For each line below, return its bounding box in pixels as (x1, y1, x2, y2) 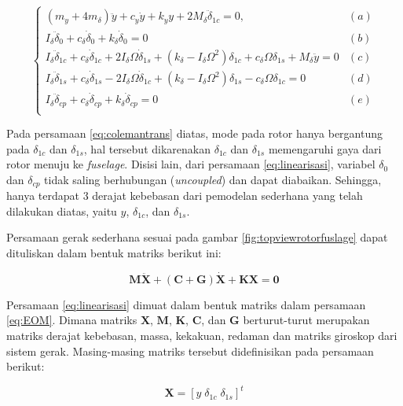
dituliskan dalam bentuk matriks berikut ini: (6, 245, 222, 261)
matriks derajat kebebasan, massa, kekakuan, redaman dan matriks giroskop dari (6, 327, 398, 344)
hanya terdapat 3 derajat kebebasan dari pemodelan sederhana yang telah (6, 187, 363, 204)
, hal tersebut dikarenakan (83, 140, 211, 157)
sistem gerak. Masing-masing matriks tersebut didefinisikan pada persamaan (6, 342, 374, 359)
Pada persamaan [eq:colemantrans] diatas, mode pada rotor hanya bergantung (6, 125, 383, 142)
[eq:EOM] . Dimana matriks (6, 312, 137, 328)
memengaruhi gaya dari (268, 140, 382, 157)
